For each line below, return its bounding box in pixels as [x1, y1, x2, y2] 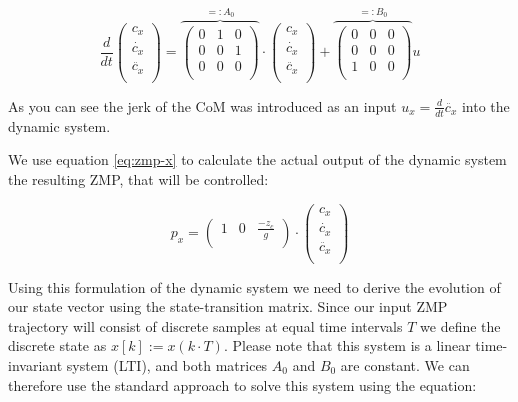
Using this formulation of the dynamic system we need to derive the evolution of [8, 276, 501, 297]
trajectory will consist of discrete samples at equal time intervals [8, 315, 403, 336]
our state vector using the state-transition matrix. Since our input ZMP [8, 296, 448, 317]
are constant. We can [340, 354, 470, 375]
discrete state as [8, 335, 107, 356]
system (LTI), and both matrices [66, 354, 268, 375]
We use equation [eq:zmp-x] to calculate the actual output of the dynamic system [8, 149, 507, 170]
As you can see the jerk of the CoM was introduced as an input [8, 95, 397, 116]
